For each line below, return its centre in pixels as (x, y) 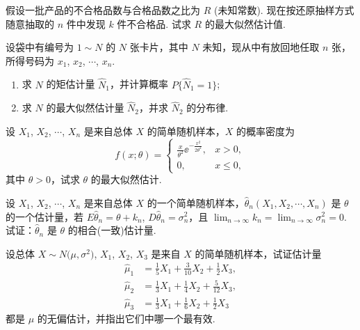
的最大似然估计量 (85, 108)
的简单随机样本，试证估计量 (258, 253)
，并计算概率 (139, 84)
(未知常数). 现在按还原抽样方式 (284, 10)
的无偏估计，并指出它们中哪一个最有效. (126, 319)
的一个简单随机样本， (196, 202)
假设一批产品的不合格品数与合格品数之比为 (103, 10)
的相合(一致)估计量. (112, 230)
